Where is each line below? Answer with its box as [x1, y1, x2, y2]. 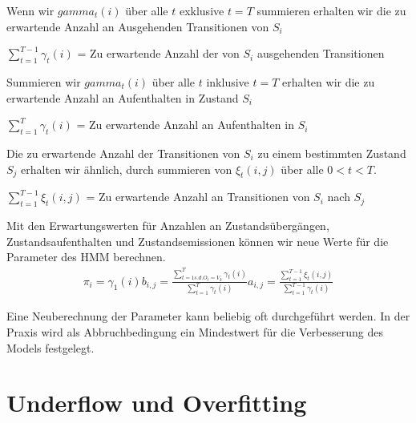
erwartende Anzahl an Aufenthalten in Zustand [6, 89, 239, 106]
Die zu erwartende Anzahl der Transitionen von [6, 144, 240, 161]
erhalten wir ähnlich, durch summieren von [21, 160, 232, 177]
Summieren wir [6, 73, 81, 90]
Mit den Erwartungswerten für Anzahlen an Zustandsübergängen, [6, 217, 329, 234]
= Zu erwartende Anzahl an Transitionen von [86, 188, 310, 205]
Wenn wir [6, 2, 55, 18]
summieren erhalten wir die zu [256, 2, 406, 18]
